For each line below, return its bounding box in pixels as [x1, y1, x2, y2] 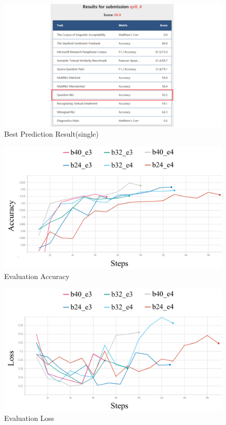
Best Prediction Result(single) [4, 128, 99, 139]
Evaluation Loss [4, 413, 54, 423]
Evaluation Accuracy [4, 270, 70, 281]
